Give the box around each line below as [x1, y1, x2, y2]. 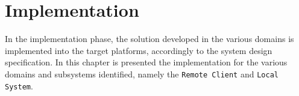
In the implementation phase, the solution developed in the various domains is [5, 32, 294, 45]
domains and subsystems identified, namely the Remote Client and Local [5, 67, 279, 80]
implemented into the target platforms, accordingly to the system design [5, 44, 272, 56]
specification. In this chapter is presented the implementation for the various [5, 56, 288, 68]
